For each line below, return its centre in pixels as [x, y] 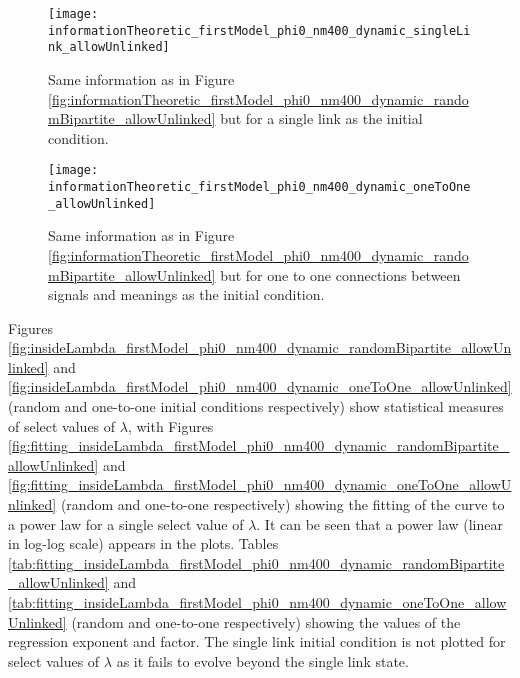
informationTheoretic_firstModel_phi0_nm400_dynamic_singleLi [259, 30]
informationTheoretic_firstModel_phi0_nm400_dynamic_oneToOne [259, 187]
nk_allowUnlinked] [109, 47]
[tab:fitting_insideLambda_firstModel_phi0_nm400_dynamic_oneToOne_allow [257, 602]
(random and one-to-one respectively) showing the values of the [266, 621]
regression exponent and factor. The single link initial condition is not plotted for [257, 641]
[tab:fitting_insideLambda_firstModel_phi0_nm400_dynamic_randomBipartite [256, 562]
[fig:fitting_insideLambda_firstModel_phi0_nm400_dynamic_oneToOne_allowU [260, 484]
